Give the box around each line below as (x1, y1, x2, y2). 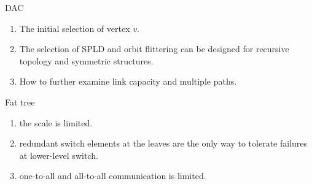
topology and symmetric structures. (19, 54, 154, 67)
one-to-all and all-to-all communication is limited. (19, 169, 206, 182)
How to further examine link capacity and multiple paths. (19, 75, 237, 88)
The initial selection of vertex (19, 21, 130, 34)
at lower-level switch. (19, 148, 98, 161)
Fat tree (5, 95, 35, 108)
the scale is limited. (19, 116, 93, 129)
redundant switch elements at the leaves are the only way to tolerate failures (19, 137, 308, 150)
